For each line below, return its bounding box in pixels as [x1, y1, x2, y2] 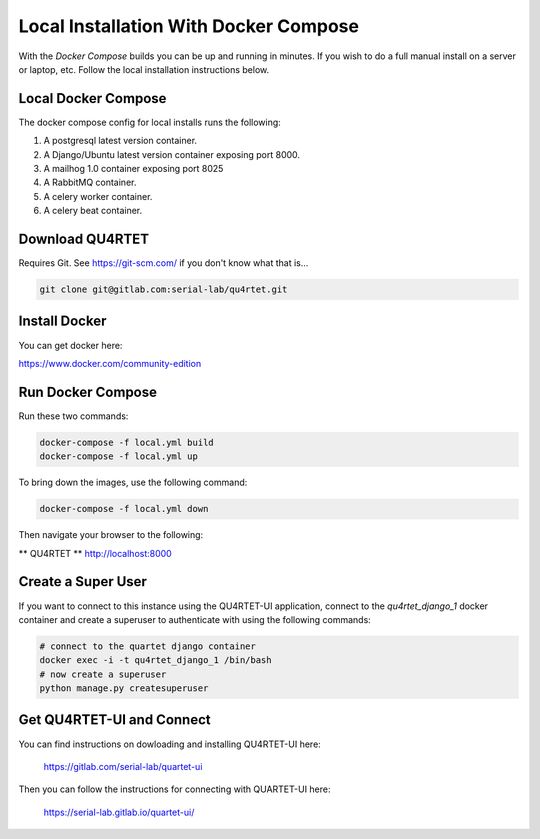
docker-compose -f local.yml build [39, 436, 214, 448]
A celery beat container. [43, 205, 143, 217]
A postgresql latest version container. [43, 135, 198, 147]
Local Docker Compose [18, 90, 167, 107]
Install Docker [18, 313, 107, 330]
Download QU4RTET [18, 231, 150, 247]
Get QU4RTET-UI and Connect [18, 711, 211, 729]
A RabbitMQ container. [43, 176, 137, 189]
